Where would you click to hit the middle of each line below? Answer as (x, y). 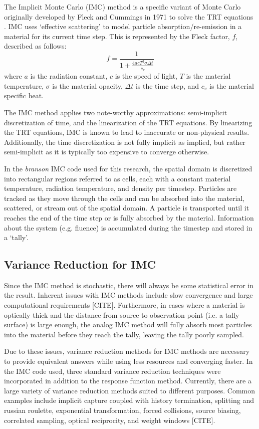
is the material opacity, (87, 85)
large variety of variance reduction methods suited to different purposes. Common (130, 390)
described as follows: (35, 46)
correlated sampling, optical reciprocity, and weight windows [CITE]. (110, 420)
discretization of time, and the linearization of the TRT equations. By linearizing (128, 122)
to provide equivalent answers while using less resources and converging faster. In (128, 361)
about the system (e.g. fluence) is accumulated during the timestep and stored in (128, 227)
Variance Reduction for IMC (80, 264)
